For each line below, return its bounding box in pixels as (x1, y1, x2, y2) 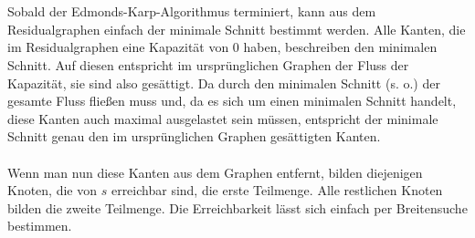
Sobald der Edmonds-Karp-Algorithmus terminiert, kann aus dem (7, 2, 376, 21)
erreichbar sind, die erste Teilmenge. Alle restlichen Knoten (111, 181, 443, 200)
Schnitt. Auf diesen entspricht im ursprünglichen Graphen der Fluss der (7, 55, 409, 74)
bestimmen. (7, 216, 72, 235)
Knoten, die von (7, 181, 98, 200)
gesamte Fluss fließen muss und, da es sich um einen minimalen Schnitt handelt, (7, 91, 457, 110)
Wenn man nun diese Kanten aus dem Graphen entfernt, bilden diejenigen (7, 162, 423, 181)
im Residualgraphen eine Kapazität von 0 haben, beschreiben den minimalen (7, 37, 438, 57)
